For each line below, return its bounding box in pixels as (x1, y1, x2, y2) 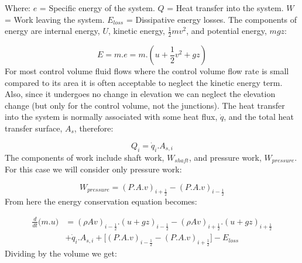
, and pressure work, (188, 151, 262, 163)
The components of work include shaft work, (5, 151, 164, 163)
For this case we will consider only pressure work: (5, 163, 182, 175)
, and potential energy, (186, 25, 267, 37)
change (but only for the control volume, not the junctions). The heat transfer (5, 99, 285, 111)
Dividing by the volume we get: (5, 247, 117, 259)
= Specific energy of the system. (39, 2, 155, 13)
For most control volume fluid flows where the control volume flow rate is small (5, 65, 289, 77)
